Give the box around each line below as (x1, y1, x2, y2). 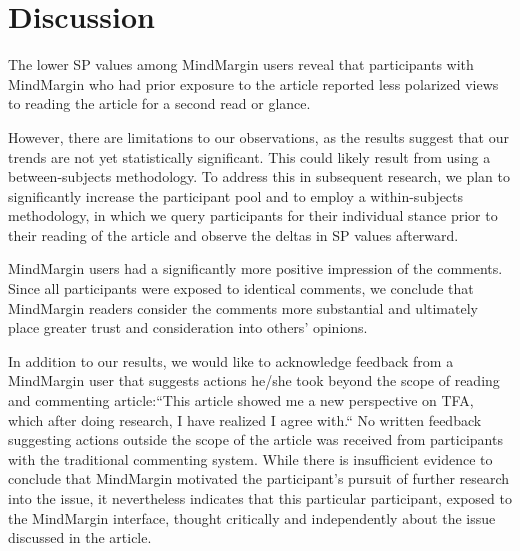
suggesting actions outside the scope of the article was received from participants (8, 429, 503, 450)
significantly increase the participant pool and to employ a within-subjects (8, 185, 464, 206)
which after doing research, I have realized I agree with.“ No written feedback (8, 409, 482, 430)
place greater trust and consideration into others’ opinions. (8, 317, 368, 338)
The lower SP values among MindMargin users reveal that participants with (8, 54, 474, 75)
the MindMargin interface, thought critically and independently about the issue (8, 507, 496, 528)
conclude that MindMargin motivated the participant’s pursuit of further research (8, 468, 510, 489)
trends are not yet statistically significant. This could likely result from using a (8, 146, 491, 167)
